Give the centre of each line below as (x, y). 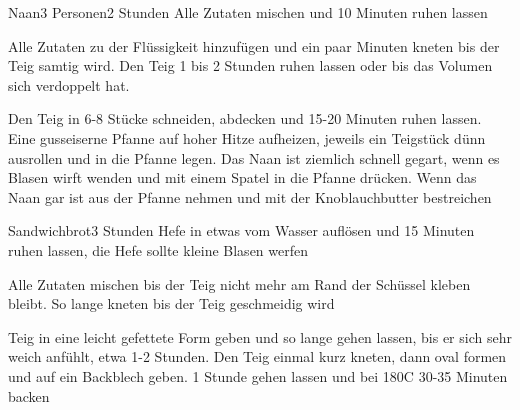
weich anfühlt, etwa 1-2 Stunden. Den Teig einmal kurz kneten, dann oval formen (257, 356)
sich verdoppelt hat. (69, 84)
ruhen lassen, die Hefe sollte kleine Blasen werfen (158, 249)
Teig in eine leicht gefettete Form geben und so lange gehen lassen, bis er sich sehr (260, 336)
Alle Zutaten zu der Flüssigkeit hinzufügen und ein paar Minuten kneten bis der (254, 45)
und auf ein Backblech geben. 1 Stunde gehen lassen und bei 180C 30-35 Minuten (258, 375)
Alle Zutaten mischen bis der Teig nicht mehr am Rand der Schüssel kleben (239, 283)
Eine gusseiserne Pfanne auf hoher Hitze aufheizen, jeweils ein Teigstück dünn (247, 137)
